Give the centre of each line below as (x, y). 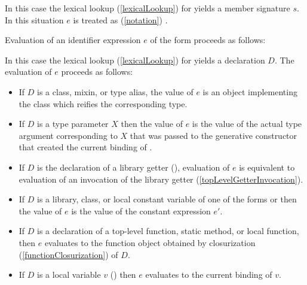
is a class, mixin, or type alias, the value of (115, 91)
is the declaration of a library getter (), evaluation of (133, 167)
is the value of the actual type (247, 124)
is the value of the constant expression (141, 210)
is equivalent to (267, 167)
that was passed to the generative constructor (214, 135)
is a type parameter (73, 124)
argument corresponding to (68, 135)
